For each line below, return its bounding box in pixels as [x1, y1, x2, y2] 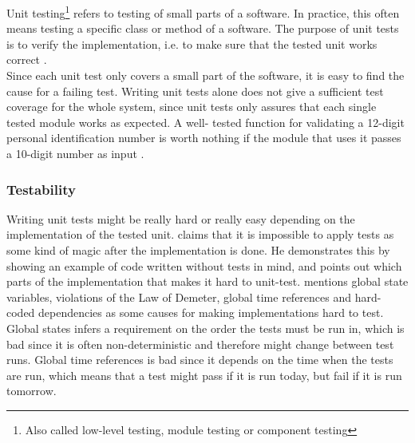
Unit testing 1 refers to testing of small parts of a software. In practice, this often [6, 2, 400, 21]
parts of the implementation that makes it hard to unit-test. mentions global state [6, 273, 409, 290]
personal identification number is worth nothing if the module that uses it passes [6, 129, 401, 146]
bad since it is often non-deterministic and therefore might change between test [6, 335, 394, 352]
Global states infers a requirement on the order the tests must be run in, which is [6, 319, 405, 336]
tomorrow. [6, 382, 57, 399]
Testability [6, 179, 76, 199]
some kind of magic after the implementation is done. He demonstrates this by [6, 242, 390, 258]
